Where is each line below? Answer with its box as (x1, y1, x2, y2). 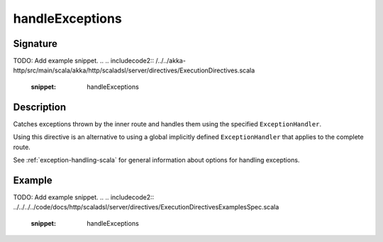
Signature (13, 38, 58, 50)
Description (13, 101, 67, 113)
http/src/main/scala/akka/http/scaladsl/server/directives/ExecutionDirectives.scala (13, 66, 255, 75)
